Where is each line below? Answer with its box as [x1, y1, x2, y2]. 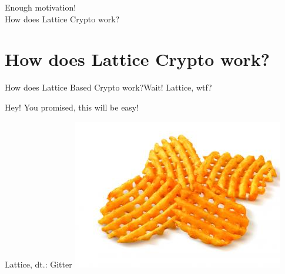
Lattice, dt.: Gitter [5, 258, 72, 270]
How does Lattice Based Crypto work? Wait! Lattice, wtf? [5, 81, 212, 93]
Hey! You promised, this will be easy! [5, 101, 139, 113]
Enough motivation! [5, 1, 76, 13]
